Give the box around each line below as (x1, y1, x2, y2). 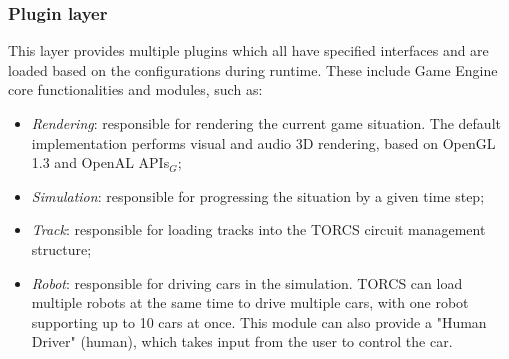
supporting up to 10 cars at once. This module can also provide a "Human (31, 311, 487, 332)
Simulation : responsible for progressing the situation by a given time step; (31, 185, 485, 206)
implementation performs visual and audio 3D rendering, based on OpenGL (31, 132, 496, 153)
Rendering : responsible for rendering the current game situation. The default (31, 113, 501, 133)
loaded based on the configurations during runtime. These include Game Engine (8, 59, 498, 80)
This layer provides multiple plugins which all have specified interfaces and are (8, 40, 489, 61)
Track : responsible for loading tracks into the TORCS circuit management (31, 219, 486, 240)
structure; (31, 238, 92, 259)
